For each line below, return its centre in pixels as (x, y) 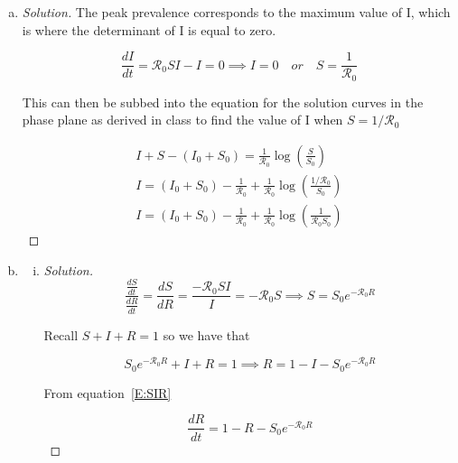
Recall (61, 334)
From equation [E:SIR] (107, 392)
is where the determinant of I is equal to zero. (149, 29)
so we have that (206, 334)
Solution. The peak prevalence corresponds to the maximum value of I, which (236, 12)
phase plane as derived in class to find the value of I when (182, 120)
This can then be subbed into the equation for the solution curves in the (223, 102)
